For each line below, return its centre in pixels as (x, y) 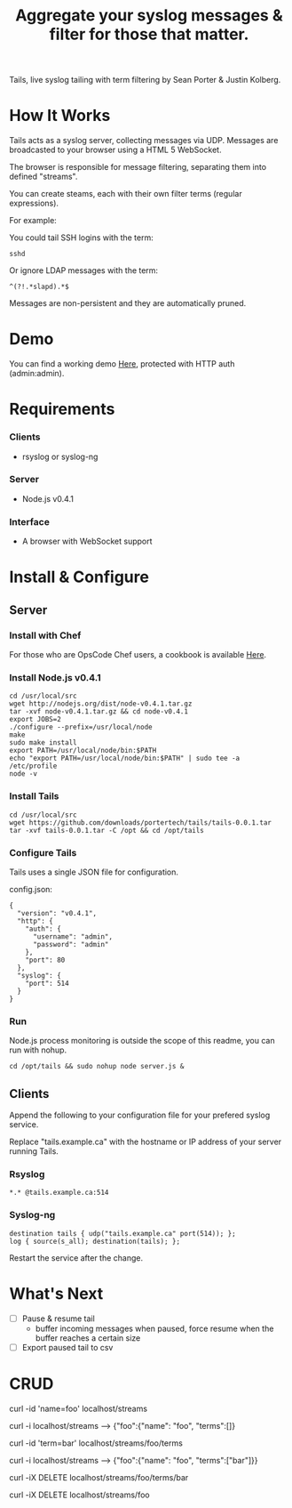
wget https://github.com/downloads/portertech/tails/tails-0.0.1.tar (141, 823)
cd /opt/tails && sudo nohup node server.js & (97, 1067)
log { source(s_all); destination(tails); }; (95, 1241)
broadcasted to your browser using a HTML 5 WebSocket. (115, 150)
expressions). (34, 203)
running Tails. (34, 1151)
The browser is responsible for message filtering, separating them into (138, 167)
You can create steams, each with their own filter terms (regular (126, 194)
